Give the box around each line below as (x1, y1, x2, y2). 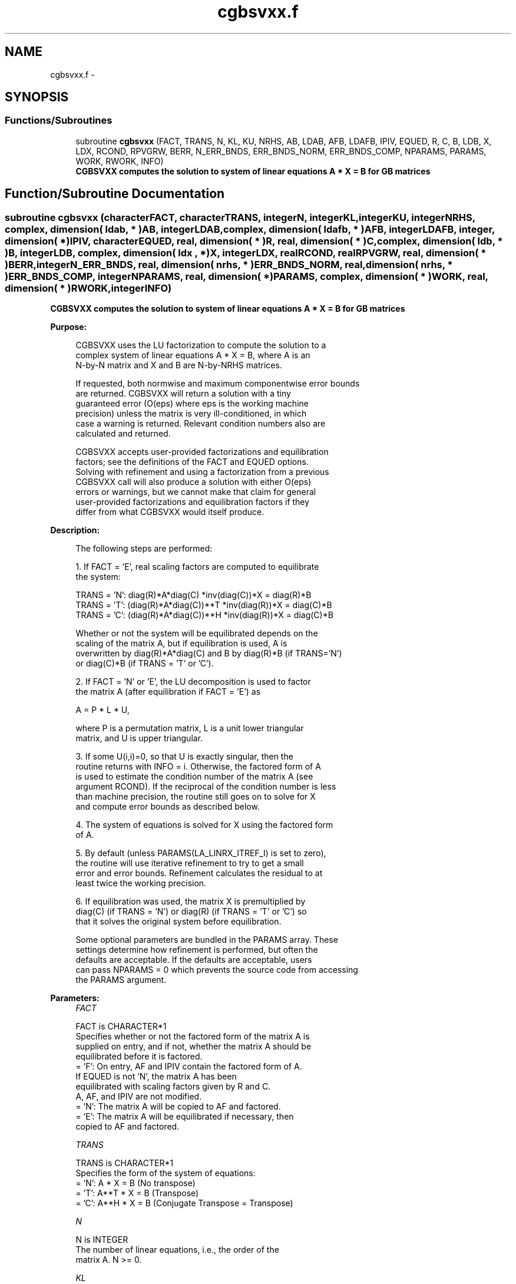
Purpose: (50, 322, 87, 332)
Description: (50, 525, 100, 536)
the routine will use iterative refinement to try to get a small (75, 858, 304, 869)
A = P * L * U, (75, 705, 130, 715)
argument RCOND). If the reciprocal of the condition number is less (75, 781, 336, 792)
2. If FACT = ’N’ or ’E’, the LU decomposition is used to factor (75, 676, 311, 687)
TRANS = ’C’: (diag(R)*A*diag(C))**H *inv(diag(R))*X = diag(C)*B (75, 610, 333, 620)
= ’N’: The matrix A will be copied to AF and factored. (75, 1101, 281, 1112)
